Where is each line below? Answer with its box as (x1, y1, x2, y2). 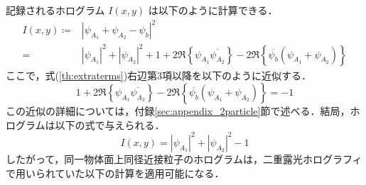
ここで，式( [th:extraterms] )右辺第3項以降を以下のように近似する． (6, 67, 312, 82)
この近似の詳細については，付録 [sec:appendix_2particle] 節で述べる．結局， (6, 103, 350, 118)
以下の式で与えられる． (55, 117, 165, 132)
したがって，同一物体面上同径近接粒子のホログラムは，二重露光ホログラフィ (6, 151, 362, 166)
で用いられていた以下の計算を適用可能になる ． (6, 165, 225, 180)
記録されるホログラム (6, 3, 105, 17)
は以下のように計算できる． (148, 3, 278, 17)
